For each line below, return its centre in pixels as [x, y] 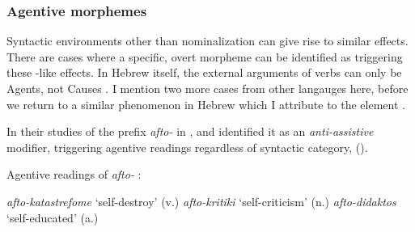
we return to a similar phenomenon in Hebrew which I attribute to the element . [206, 104]
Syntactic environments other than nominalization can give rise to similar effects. [207, 41]
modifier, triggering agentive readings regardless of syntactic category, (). [187, 147]
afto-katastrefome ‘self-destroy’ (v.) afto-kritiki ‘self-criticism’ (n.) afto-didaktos [201, 201]
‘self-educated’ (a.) [53, 217]
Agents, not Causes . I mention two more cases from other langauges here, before [207, 88]
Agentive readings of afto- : [74, 174]
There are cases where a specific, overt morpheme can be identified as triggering [205, 56]
